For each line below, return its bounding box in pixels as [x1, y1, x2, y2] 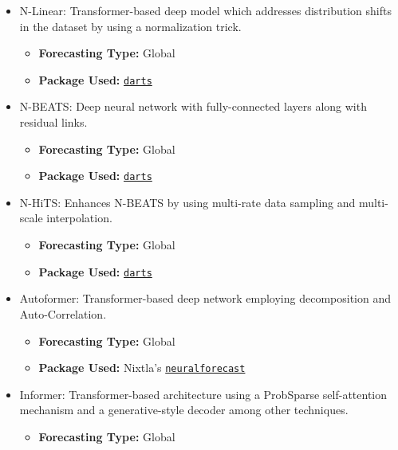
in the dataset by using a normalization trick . [19, 18, 242, 34]
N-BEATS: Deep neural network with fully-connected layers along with [19, 98, 367, 115]
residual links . [19, 114, 88, 131]
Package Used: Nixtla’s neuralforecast [38, 359, 246, 376]
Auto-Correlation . [19, 305, 107, 322]
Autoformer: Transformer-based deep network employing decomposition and [19, 290, 392, 307]
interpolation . [46, 209, 112, 226]
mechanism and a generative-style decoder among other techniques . [19, 401, 349, 418]
